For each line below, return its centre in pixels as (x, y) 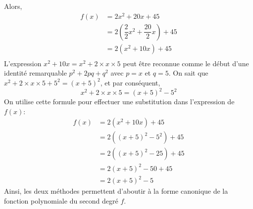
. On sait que (188, 73)
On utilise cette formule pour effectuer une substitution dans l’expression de (119, 102)
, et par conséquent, (130, 82)
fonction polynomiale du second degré (61, 201)
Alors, (13, 6)
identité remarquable (35, 73)
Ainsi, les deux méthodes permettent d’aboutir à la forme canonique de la (116, 191)
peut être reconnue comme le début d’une (186, 63)
